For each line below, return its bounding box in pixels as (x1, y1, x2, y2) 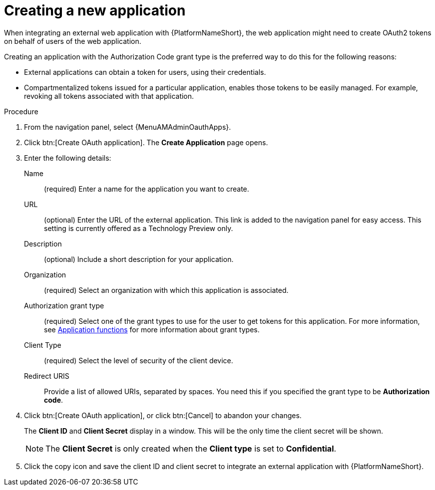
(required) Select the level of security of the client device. (44, 356, 233, 365)
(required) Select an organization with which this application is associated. (44, 285, 289, 294)
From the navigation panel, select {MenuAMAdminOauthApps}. (24, 122, 231, 131)
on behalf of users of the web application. (4, 36, 141, 45)
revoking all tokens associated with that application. (24, 91, 194, 100)
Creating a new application (4, 2, 186, 19)
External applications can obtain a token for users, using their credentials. (24, 67, 266, 76)
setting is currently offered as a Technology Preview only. (44, 224, 233, 233)
